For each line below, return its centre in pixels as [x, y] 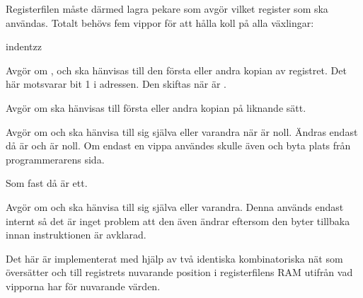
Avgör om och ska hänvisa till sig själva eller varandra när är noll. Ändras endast [182, 131]
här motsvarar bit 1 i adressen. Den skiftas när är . [116, 84]
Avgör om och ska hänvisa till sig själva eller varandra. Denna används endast [175, 206]
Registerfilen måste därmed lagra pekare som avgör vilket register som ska [167, 8]
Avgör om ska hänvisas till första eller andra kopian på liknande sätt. [156, 107]
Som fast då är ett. [47, 183]
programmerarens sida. [55, 159]
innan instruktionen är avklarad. [76, 235]
